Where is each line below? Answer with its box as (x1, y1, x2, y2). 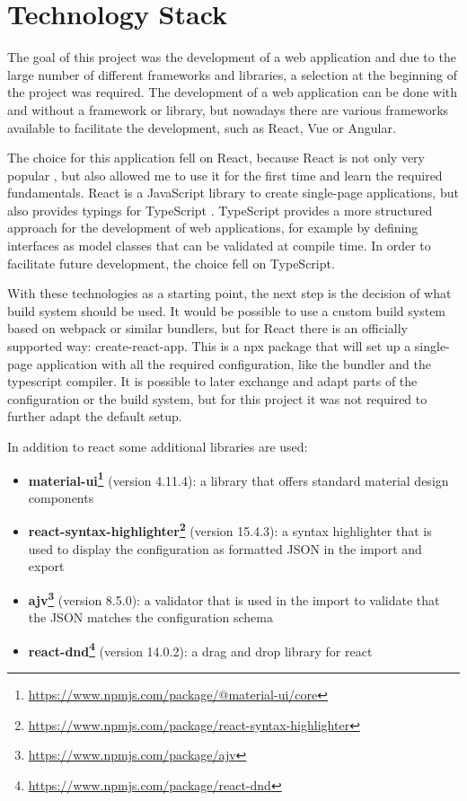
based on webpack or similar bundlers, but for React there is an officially (7, 319, 408, 338)
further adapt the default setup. (7, 407, 182, 426)
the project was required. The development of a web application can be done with (7, 83, 458, 101)
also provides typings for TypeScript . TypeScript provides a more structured (7, 200, 433, 219)
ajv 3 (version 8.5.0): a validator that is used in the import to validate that (28, 587, 440, 609)
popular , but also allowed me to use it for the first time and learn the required (7, 165, 443, 184)
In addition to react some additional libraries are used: (7, 437, 308, 455)
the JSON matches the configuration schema (28, 608, 273, 627)
